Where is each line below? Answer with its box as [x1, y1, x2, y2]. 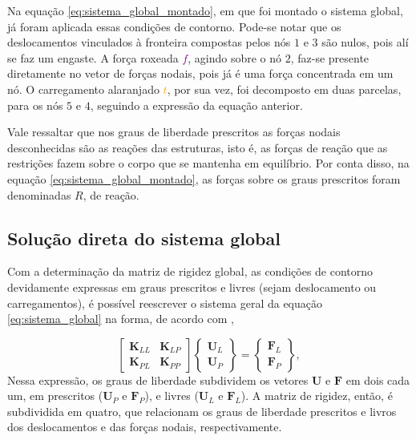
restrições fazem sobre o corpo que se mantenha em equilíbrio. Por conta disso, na [7, 155, 410, 172]
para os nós [7, 96, 63, 113]
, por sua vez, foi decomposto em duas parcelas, [167, 80, 402, 97]
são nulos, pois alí [321, 34, 409, 50]
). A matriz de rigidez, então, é [240, 387, 393, 404]
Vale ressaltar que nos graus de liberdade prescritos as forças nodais [7, 123, 341, 140]
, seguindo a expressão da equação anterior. [90, 96, 303, 113]
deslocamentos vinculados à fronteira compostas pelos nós [7, 34, 291, 50]
